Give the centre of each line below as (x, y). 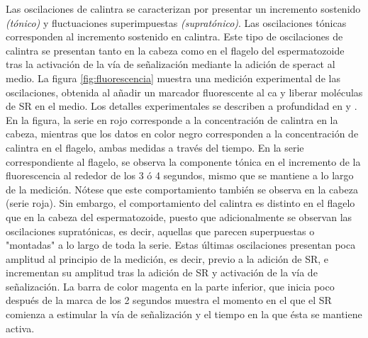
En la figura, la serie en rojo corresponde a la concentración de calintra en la (172, 119)
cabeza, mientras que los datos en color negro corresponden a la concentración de (182, 134)
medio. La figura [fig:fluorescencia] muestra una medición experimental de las (173, 78)
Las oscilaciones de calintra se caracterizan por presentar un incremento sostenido (183, 9)
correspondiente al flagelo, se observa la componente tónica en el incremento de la (183, 161)
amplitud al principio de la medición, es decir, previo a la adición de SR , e (167, 258)
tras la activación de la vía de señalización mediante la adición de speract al (171, 64)
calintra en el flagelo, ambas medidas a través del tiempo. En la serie (155, 147)
